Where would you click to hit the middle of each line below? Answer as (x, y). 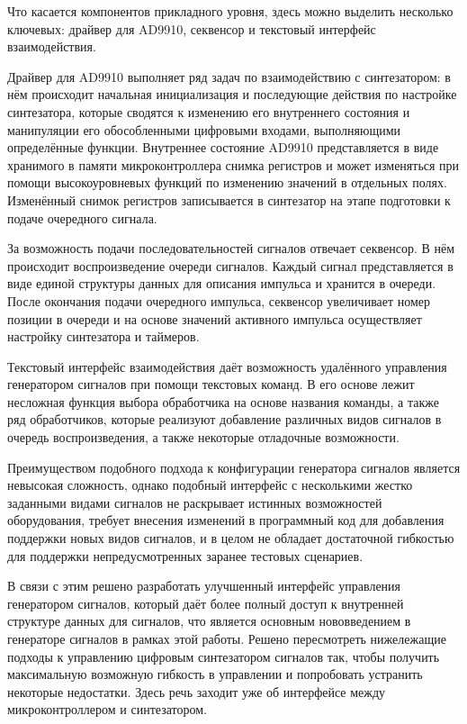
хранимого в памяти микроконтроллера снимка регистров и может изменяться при (233, 164)
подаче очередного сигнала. (82, 217)
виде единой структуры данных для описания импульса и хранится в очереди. (222, 283)
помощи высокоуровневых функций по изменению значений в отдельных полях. (227, 182)
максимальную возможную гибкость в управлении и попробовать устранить (215, 674)
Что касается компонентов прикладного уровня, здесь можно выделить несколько (230, 11)
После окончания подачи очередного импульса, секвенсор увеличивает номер (219, 300)
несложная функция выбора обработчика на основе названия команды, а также (223, 401)
